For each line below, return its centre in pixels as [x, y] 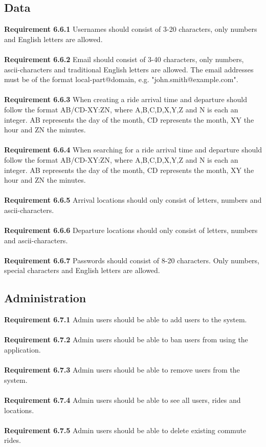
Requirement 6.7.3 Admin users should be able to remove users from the [122, 370]
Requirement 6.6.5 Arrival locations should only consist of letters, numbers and [133, 200]
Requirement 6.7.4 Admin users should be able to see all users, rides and [123, 400]
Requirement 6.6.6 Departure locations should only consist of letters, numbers [131, 230]
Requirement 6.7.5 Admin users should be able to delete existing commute [125, 430]
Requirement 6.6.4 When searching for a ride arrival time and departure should [133, 150]
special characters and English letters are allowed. [82, 270]
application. [23, 350]
